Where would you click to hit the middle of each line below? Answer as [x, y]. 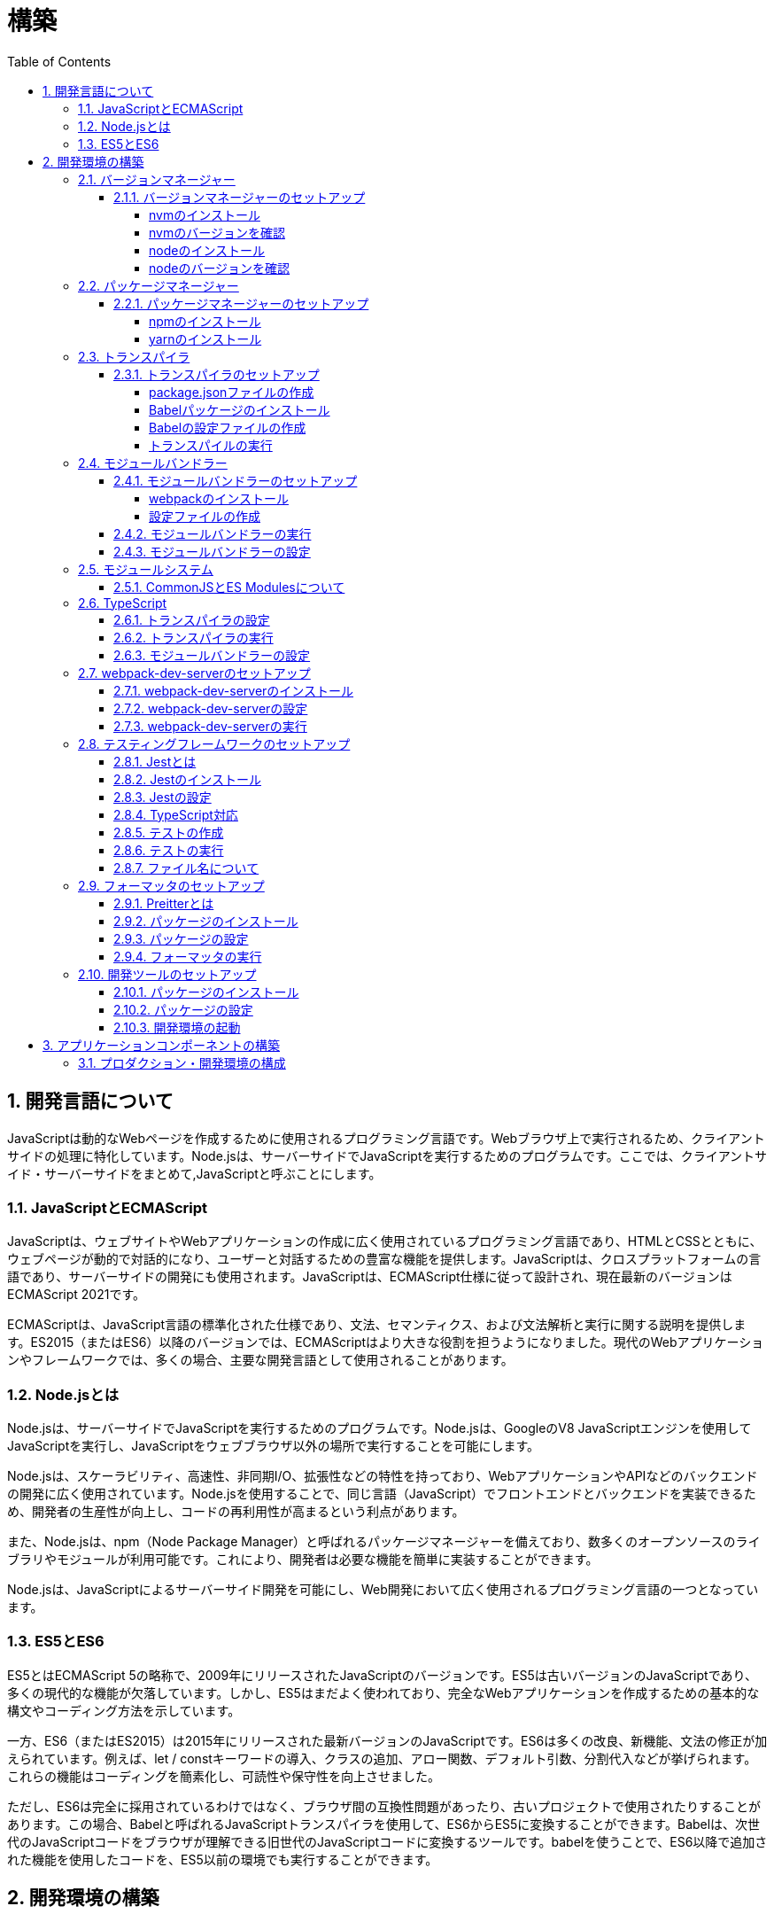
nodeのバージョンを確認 [220, 268]
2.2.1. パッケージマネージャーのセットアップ [241, 303]
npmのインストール [205, 321]
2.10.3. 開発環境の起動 [177, 1027]
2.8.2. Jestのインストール [187, 779]
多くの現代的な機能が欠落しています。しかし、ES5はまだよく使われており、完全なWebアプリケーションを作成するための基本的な [383, 1692]
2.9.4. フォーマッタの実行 [188, 956]
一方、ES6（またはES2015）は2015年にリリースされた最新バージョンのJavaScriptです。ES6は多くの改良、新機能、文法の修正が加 [387, 1740]
